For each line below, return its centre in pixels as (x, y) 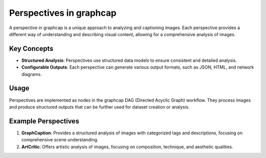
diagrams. (32, 74)
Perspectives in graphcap (63, 13)
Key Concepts (31, 49)
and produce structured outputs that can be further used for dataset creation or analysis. (99, 107)
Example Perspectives (44, 121)
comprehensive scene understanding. (60, 140)
